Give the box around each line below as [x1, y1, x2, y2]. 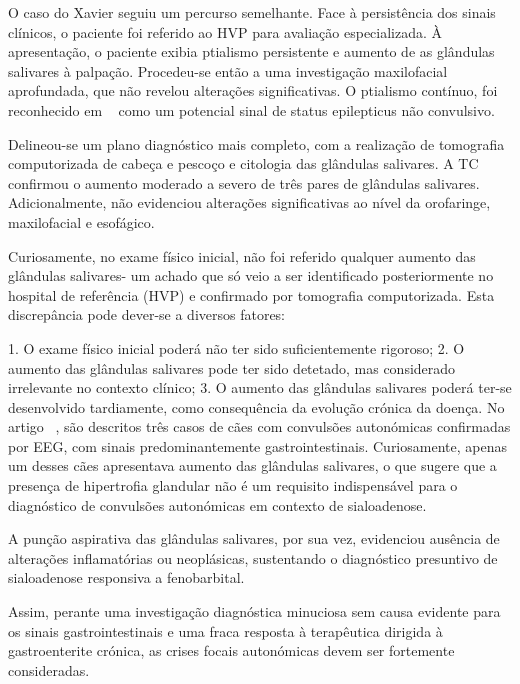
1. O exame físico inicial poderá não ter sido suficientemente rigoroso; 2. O [8, 337, 465, 358]
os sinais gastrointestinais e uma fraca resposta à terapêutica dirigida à [8, 620, 443, 641]
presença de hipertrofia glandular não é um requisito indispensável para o [8, 475, 458, 496]
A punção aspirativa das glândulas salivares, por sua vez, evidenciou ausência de [8, 528, 500, 549]
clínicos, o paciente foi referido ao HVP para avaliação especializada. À [8, 21, 443, 42]
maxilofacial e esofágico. [8, 211, 155, 232]
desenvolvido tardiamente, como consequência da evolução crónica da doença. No [8, 396, 505, 417]
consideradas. [8, 659, 90, 680]
